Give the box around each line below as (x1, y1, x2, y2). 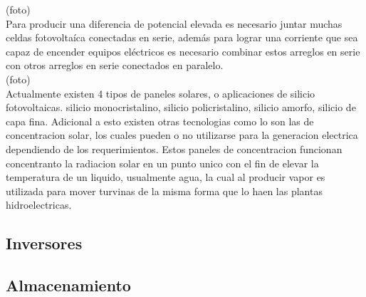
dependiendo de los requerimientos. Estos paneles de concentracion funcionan (6, 141, 343, 156)
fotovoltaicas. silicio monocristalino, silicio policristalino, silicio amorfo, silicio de (6, 100, 356, 115)
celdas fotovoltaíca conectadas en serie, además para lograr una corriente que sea (6, 30, 358, 45)
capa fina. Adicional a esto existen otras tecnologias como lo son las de (6, 113, 314, 128)
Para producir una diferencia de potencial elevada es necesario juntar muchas (6, 16, 343, 31)
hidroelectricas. (6, 197, 72, 212)
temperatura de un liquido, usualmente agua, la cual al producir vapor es (6, 170, 325, 184)
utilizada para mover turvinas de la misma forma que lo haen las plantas (6, 183, 323, 198)
